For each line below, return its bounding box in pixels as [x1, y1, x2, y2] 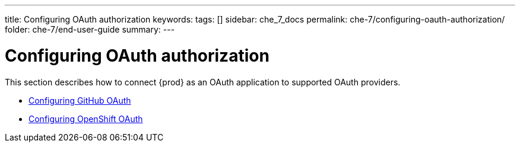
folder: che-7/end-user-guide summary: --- [5, 24, 175, 34]
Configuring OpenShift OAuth [28, 113, 143, 124]
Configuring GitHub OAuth [28, 95, 131, 106]
